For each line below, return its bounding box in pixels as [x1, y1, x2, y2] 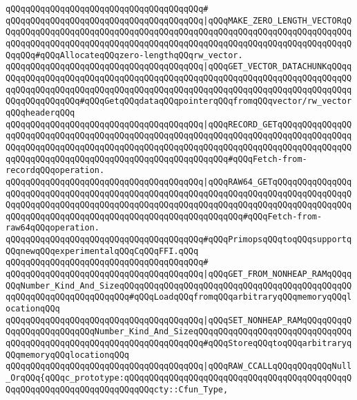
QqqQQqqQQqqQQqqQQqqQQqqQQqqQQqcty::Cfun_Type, [6, 384, 229, 394]
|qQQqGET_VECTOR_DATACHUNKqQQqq [203, 62, 352, 72]
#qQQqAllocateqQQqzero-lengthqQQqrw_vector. [35, 50, 243, 60]
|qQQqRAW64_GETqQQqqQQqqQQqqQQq [203, 176, 352, 187]
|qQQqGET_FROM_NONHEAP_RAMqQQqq [203, 269, 352, 280]
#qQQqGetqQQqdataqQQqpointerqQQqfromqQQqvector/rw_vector [79, 96, 352, 107]
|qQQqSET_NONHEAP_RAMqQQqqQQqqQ [203, 315, 352, 325]
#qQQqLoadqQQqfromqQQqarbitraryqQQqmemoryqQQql [128, 292, 352, 302]
